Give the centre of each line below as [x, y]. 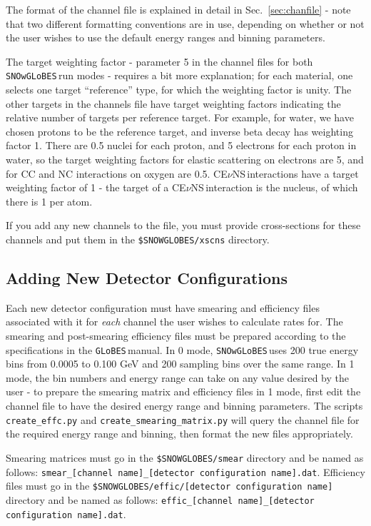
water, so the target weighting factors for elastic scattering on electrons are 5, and [185, 159]
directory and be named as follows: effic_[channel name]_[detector [160, 499]
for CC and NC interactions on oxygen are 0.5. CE [117, 173]
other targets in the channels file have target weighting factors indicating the [173, 103]
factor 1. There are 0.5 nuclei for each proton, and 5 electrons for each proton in [181, 145]
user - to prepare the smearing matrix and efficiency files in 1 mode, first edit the [183, 391]
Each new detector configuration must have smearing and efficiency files [163, 307]
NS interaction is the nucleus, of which [274, 187]
